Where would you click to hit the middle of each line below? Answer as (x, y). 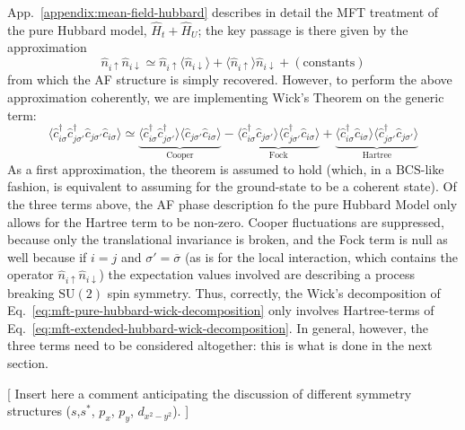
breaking (31, 292)
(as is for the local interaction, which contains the (321, 256)
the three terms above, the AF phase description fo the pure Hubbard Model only (232, 204)
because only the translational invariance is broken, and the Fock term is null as (228, 239)
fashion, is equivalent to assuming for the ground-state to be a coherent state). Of (232, 186)
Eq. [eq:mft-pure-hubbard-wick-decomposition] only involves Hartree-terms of (221, 310)
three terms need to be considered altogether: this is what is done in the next (220, 345)
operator (31, 274)
